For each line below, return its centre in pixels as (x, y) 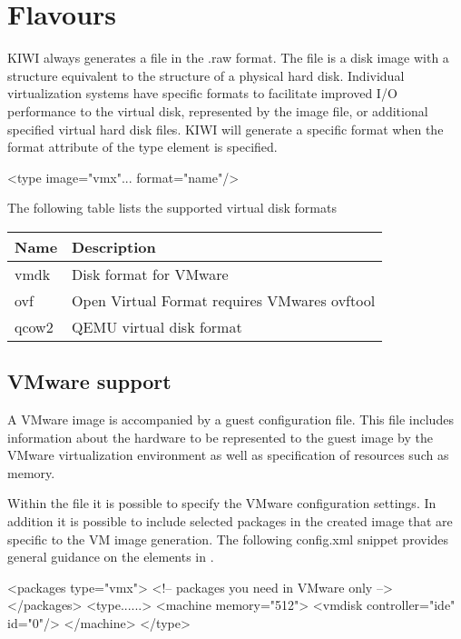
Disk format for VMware (150, 274)
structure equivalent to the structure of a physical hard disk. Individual (206, 75)
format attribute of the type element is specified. (142, 147)
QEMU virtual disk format (157, 326)
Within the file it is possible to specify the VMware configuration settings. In (222, 503)
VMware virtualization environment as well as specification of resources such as (228, 455)
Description (114, 246)
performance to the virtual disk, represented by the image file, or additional (218, 110)
